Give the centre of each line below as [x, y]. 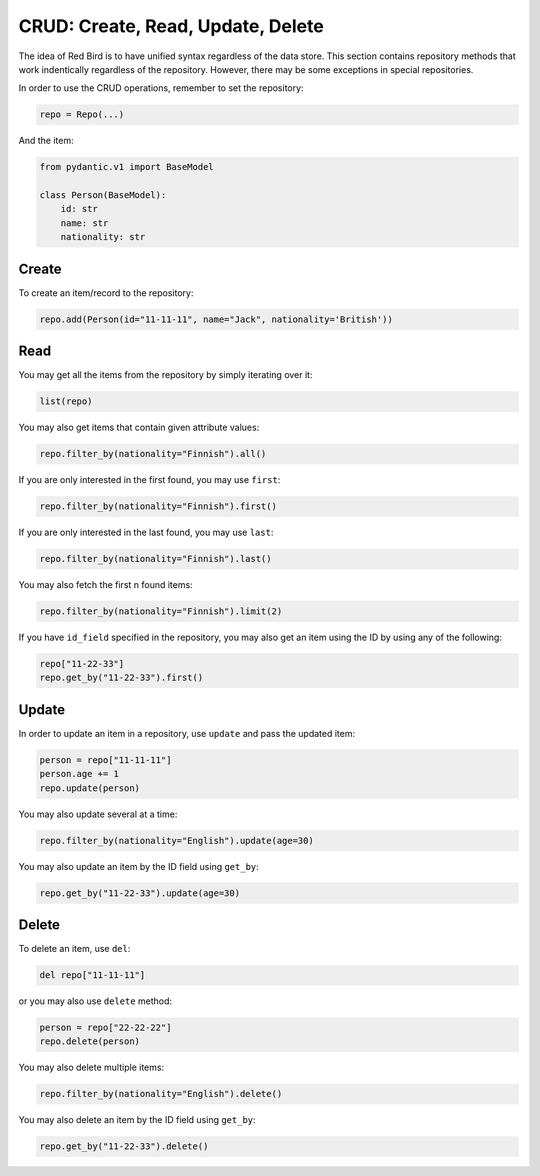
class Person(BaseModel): [103, 195]
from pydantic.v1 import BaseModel [126, 167]
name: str [84, 223]
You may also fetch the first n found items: [106, 585]
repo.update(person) [89, 788]
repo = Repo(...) [82, 114]
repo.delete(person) [89, 1041]
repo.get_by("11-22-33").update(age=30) [139, 893]
